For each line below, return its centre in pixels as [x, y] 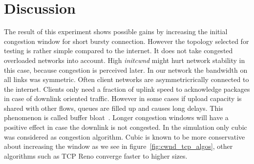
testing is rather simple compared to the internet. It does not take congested [118, 51]
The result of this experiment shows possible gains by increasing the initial [116, 31]
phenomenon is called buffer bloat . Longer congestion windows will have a [116, 117]
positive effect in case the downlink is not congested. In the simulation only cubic [126, 127]
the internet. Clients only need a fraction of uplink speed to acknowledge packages [127, 89]
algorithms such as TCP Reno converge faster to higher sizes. [96, 155]
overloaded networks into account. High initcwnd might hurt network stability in [125, 60]
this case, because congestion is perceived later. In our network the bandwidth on [126, 70]
